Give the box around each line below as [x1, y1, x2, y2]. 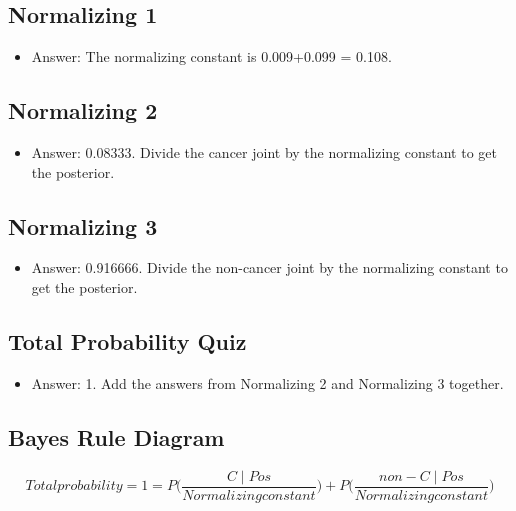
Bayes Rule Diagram [8, 421, 225, 452]
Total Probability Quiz [8, 325, 247, 356]
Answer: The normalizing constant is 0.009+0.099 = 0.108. [31, 46, 392, 67]
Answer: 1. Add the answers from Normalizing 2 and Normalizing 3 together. [31, 372, 504, 393]
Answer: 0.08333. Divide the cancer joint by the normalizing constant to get [31, 142, 497, 162]
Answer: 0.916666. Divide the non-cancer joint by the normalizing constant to [31, 257, 508, 278]
